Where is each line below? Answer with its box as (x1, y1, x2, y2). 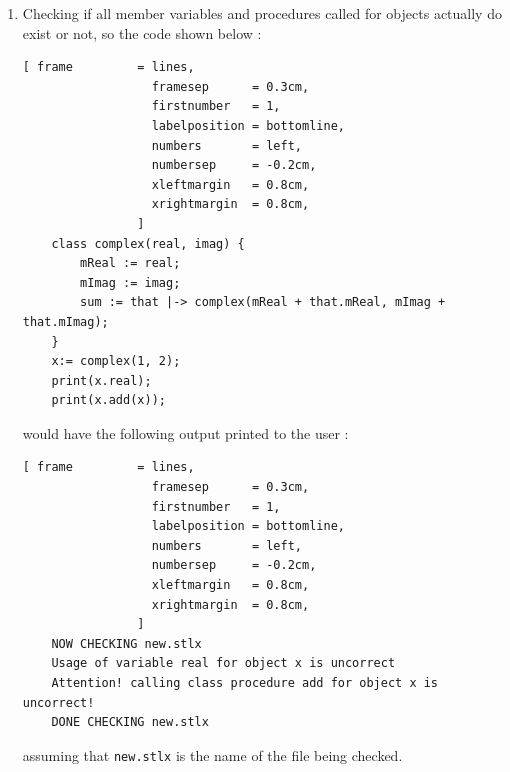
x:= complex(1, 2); (51, 354, 181, 369)
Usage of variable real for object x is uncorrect (51, 656, 396, 671)
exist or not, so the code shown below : (22, 22, 262, 43)
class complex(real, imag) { (51, 236, 245, 251)
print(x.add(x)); (51, 393, 166, 408)
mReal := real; (80, 256, 181, 271)
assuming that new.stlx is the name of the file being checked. (22, 744, 403, 765)
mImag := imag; (80, 275, 181, 290)
